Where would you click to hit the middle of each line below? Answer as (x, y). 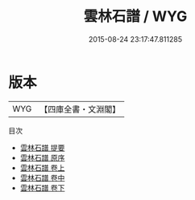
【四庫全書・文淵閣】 (80, 109)
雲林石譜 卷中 (42, 178)
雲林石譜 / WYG (135, 16)
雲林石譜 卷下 (42, 188)
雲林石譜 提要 (42, 147)
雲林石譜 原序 (42, 157)
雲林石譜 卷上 (42, 167)
